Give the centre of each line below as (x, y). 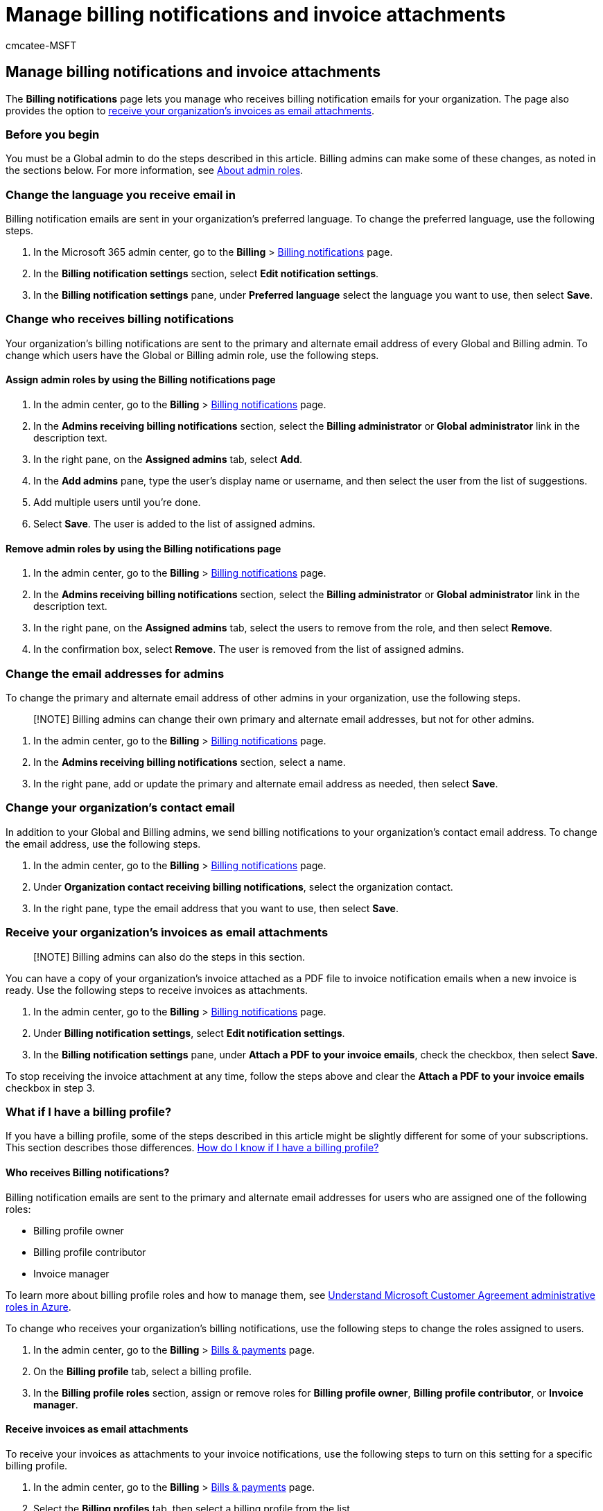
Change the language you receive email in (121, 194)
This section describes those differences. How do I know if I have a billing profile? (192, 1148)
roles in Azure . (38, 1307)
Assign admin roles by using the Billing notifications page (141, 380)
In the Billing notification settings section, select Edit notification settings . (206, 274)
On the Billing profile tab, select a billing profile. (143, 1371)
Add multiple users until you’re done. (117, 503)
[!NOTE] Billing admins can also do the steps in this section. (169, 957)
